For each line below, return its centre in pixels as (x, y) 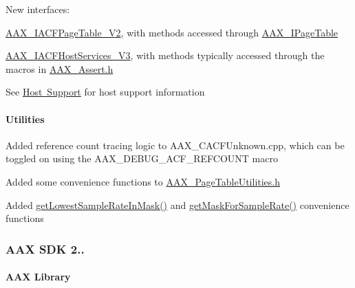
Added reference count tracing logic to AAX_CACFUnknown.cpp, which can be (175, 145)
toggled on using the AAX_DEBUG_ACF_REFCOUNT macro (142, 158)
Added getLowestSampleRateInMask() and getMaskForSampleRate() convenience (177, 204)
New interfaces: (38, 9)
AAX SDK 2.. (45, 248)
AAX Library (38, 277)
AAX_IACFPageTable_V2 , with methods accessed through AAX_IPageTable (172, 32)
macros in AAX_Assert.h (60, 68)
